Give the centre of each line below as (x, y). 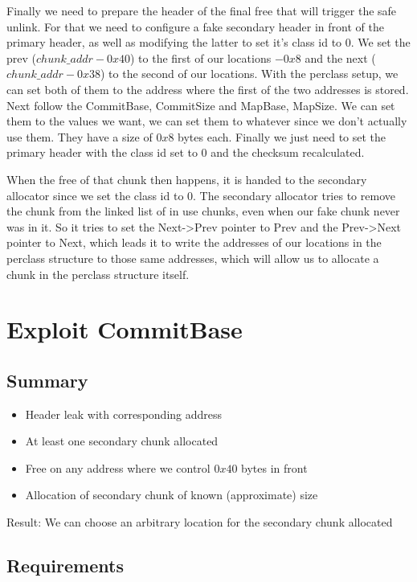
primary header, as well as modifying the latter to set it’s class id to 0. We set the (208, 42)
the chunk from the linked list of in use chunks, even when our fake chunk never (203, 211)
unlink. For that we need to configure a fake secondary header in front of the (195, 26)
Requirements (65, 566)
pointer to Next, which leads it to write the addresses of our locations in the (194, 242)
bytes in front (274, 467)
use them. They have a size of (80, 136)
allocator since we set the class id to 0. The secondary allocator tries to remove (201, 195)
